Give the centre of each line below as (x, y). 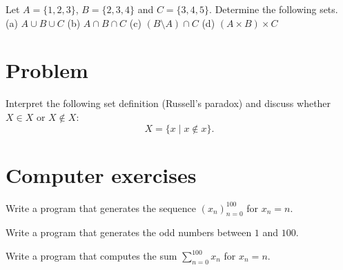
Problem (47, 70)
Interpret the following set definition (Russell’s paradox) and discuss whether (168, 103)
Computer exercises (101, 174)
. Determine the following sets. (274, 9)
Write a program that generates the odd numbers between (129, 232)
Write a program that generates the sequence (101, 208)
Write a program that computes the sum (91, 256)
